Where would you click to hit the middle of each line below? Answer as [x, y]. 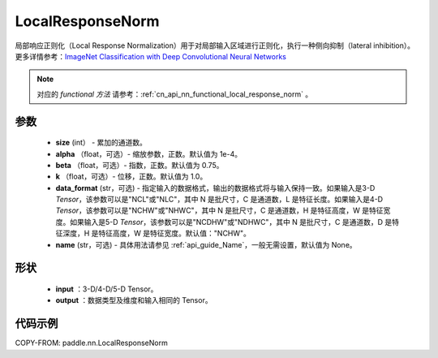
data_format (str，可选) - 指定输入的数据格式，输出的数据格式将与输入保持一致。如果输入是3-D [215, 188]
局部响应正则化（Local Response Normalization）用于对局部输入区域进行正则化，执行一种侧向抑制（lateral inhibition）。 [215, 45]
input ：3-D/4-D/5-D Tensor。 [107, 289]
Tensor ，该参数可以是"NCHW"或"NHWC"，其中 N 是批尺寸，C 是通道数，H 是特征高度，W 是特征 [220, 210]
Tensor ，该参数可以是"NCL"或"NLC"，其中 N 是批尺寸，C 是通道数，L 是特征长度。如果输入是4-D [219, 200]
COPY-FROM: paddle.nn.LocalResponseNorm [91, 343]
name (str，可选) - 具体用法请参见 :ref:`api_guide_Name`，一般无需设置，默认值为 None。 [206, 244]
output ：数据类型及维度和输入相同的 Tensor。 [134, 300]
